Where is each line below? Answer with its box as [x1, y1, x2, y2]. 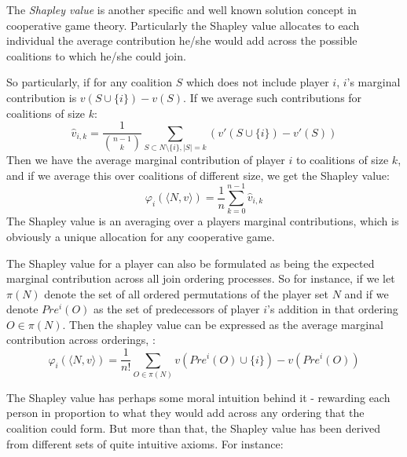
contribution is [6, 89, 77, 105]
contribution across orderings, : [6, 331, 156, 348]
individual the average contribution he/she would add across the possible [6, 32, 357, 49]
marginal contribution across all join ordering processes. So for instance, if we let [6, 270, 395, 287]
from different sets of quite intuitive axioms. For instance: [6, 435, 284, 452]
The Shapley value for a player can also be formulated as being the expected [6, 254, 375, 271]
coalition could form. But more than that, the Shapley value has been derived [6, 420, 381, 437]
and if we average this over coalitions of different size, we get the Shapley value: [6, 166, 390, 183]
